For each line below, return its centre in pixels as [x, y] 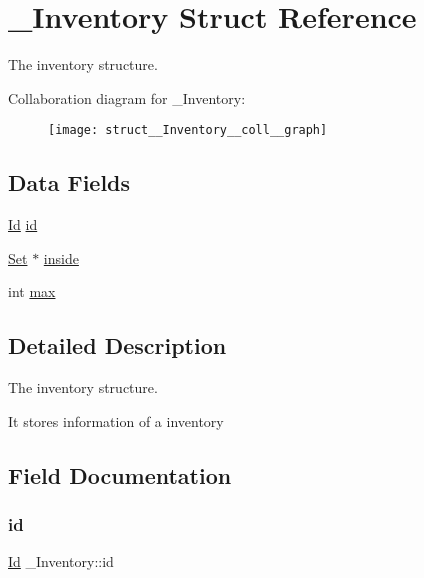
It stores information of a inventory [116, 420]
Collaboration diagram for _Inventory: [127, 97]
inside [61, 257]
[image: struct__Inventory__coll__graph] [188, 130]
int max [32, 291]
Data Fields [69, 182]
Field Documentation [120, 474]
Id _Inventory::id [61, 561]
